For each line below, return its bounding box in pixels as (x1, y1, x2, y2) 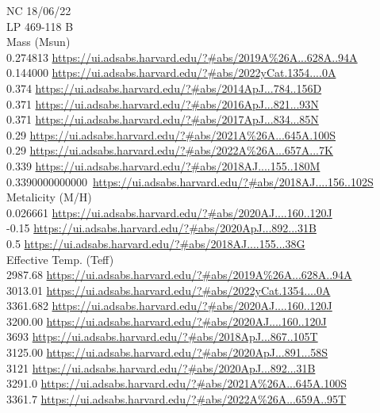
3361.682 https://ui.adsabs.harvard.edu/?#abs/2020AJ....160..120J (6, 297, 332, 314)
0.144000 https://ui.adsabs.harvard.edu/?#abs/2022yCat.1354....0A (6, 64, 336, 81)
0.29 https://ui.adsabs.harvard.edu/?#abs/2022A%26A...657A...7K (6, 142, 333, 159)
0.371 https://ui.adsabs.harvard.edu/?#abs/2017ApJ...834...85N (6, 111, 319, 128)
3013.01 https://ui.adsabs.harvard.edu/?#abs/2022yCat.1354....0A (6, 281, 331, 298)
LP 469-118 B (6, 17, 74, 34)
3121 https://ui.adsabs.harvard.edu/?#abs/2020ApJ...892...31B (6, 359, 316, 376)
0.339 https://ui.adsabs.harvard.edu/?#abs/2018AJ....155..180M (6, 157, 321, 174)
